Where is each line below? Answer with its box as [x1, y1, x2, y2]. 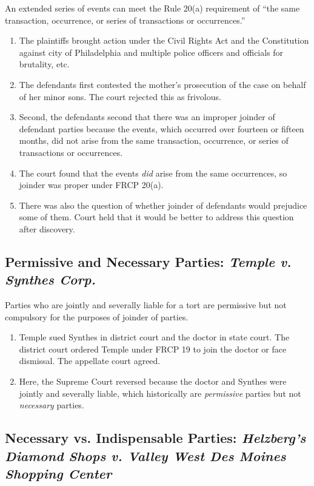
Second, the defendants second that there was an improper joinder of [19, 110, 275, 123]
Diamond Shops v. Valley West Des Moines [5, 446, 286, 465]
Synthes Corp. [5, 270, 96, 289]
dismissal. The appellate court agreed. [19, 354, 161, 367]
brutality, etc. [19, 58, 70, 70]
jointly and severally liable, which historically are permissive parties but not [19, 386, 301, 399]
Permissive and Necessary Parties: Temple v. [5, 252, 292, 271]
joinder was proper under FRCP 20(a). [19, 178, 164, 191]
